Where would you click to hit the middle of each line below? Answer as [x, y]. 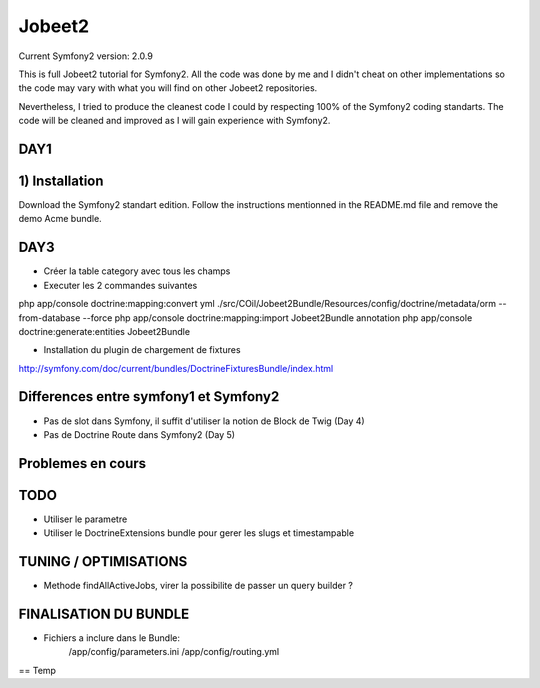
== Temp [37, 670]
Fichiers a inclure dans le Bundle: [111, 638]
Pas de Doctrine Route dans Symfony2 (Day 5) [139, 434]
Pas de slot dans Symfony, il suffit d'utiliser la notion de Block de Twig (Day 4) [204, 421]
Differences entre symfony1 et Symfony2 [149, 396]
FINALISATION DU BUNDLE [104, 614]
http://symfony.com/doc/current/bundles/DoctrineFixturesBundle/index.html [176, 368]
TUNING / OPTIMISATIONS [103, 561]
